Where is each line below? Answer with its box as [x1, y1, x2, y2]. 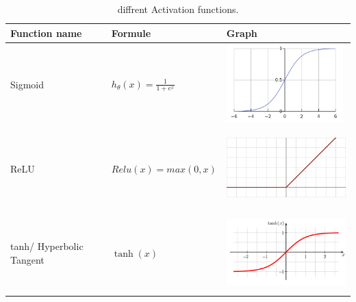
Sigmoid [10, 77, 44, 91]
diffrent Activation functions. [117, 2, 239, 16]
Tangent [10, 252, 44, 266]
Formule [111, 25, 151, 40]
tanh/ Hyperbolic [10, 239, 84, 253]
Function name [10, 25, 82, 40]
